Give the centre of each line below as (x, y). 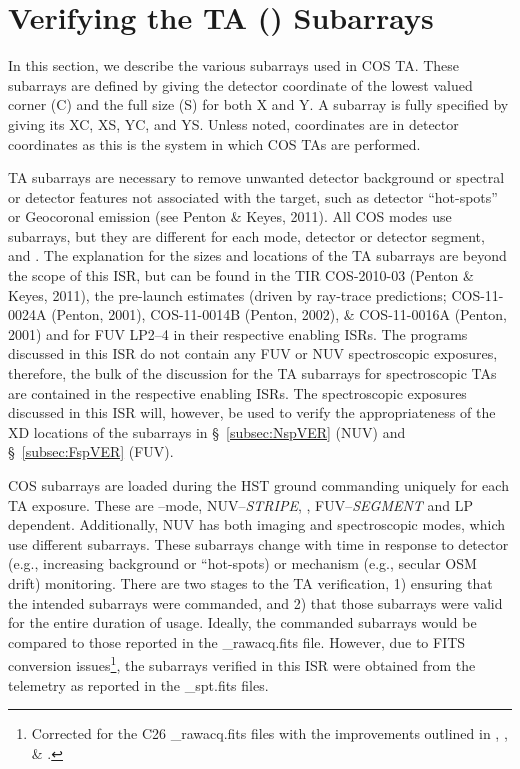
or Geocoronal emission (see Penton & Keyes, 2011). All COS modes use (230, 216)
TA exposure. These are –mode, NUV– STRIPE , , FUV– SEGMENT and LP (241, 504)
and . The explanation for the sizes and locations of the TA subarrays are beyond (257, 255)
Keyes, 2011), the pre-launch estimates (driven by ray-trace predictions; (227, 294)
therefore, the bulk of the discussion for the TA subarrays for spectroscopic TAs (252, 373)
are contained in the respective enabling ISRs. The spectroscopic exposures (237, 392)
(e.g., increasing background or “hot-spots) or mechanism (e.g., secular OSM (242, 563)
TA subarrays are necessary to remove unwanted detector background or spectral (256, 177)
